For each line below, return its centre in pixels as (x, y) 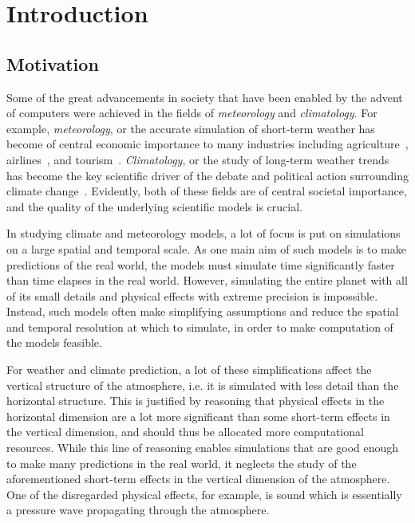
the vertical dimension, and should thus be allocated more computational (185, 432)
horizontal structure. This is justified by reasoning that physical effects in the (196, 401)
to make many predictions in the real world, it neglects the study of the (182, 463)
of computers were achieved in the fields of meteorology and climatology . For (192, 113)
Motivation (53, 63)
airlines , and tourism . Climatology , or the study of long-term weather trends (198, 159)
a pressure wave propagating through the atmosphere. (138, 510)
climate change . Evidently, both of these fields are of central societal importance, (207, 191)
